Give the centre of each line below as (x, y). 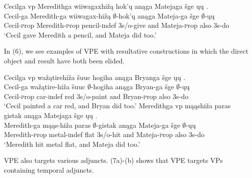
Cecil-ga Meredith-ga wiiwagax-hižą (57, 15)
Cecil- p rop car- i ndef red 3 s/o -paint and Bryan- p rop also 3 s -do (96, 96)
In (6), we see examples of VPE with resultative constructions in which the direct (126, 51)
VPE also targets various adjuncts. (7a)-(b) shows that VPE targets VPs (114, 160)
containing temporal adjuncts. (49, 169)
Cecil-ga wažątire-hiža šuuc (45, 87)
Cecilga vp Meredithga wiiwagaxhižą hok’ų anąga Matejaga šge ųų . (106, 6)
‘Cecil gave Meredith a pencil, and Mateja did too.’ (80, 34)
